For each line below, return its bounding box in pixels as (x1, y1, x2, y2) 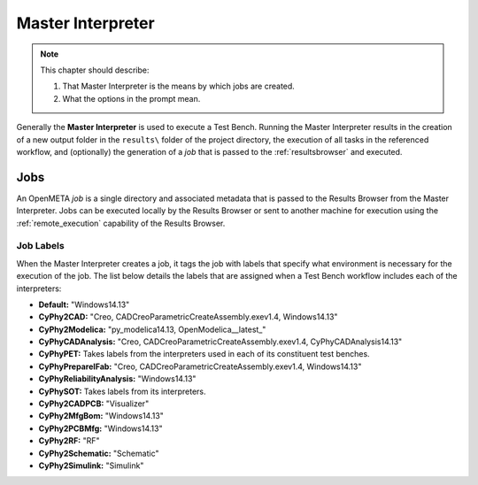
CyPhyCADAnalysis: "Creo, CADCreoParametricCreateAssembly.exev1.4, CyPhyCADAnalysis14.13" (38, 336, 403, 347)
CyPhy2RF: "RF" (38, 435, 101, 446)
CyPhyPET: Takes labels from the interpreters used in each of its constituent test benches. (38, 349, 371, 359)
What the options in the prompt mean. (62, 93, 201, 104)
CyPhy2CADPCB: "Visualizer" (38, 398, 150, 409)
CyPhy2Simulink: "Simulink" (38, 460, 144, 471)
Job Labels (16, 240, 66, 252)
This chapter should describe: (40, 65, 150, 75)
